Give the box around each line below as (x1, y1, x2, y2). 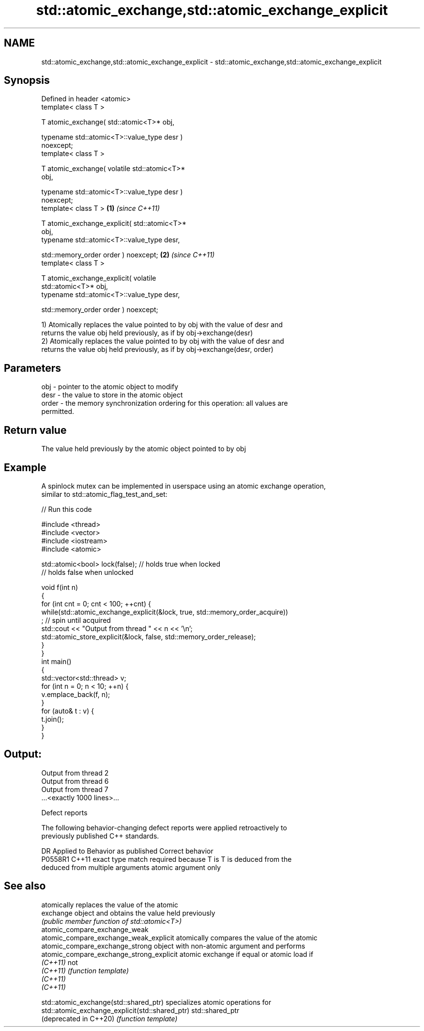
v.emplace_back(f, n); (41, 690, 110, 698)
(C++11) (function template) (41, 966, 129, 975)
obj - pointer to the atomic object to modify (41, 382, 179, 391)
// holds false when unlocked (41, 568, 134, 576)
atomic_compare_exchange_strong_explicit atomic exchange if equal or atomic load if (41, 950, 314, 958)
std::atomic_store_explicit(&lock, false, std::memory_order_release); (41, 632, 256, 641)
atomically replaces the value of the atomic (41, 900, 179, 909)
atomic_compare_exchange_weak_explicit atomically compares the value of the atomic (41, 933, 318, 942)
